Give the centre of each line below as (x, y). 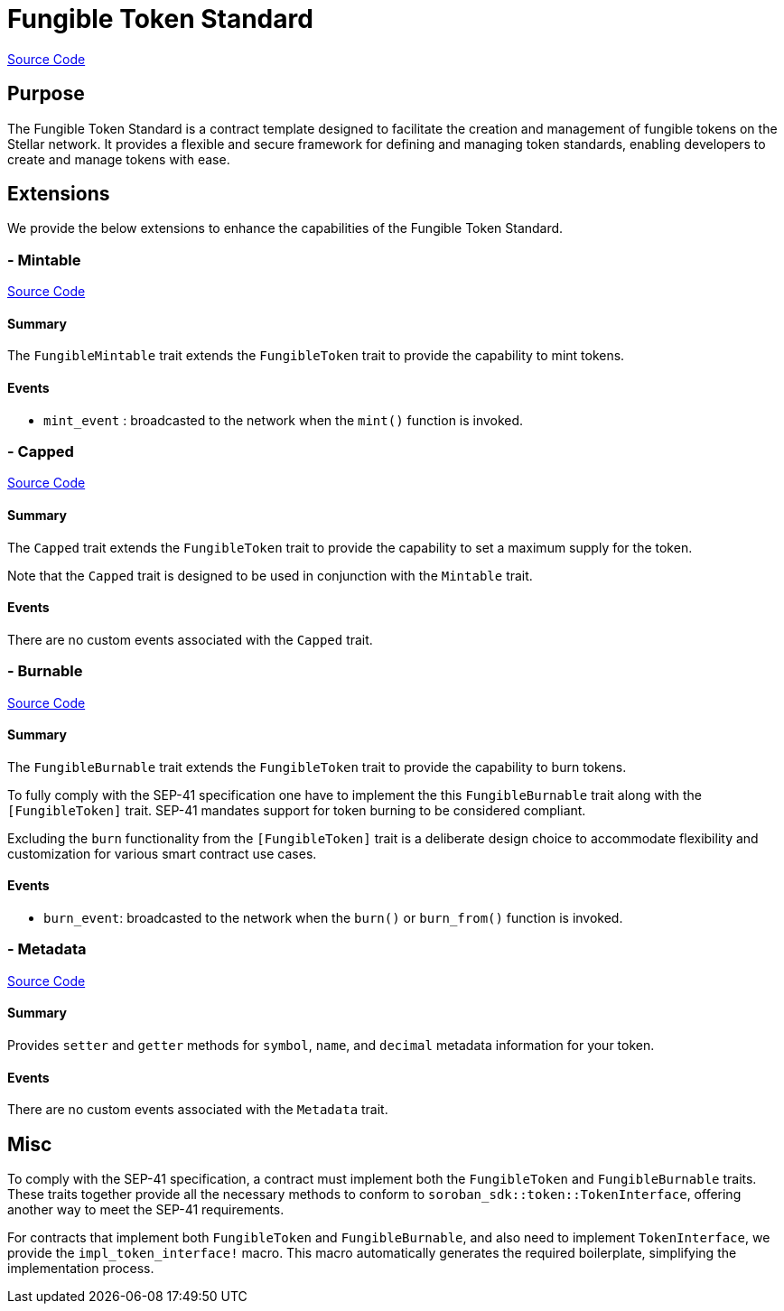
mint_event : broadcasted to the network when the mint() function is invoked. (284, 420)
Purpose (46, 94)
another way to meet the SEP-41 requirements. (146, 1210)
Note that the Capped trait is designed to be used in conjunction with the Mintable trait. (270, 575)
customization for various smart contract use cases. (162, 853)
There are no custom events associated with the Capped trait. (190, 639)
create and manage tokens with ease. (119, 159)
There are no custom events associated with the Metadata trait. (198, 1110)
